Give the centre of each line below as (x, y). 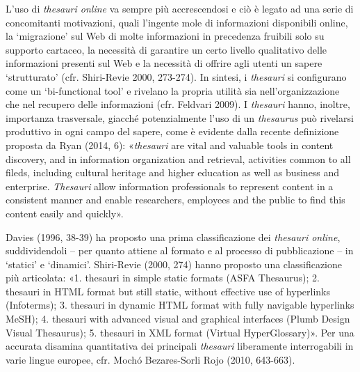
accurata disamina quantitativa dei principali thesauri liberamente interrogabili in (180, 346)
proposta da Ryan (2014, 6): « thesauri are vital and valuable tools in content (170, 145)
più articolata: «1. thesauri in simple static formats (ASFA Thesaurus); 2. (163, 278)
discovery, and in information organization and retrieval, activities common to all (178, 158)
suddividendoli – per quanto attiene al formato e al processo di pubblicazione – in (180, 250)
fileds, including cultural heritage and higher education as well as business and (173, 172)
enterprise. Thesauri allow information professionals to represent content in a (170, 186)
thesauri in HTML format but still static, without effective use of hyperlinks (168, 291)
